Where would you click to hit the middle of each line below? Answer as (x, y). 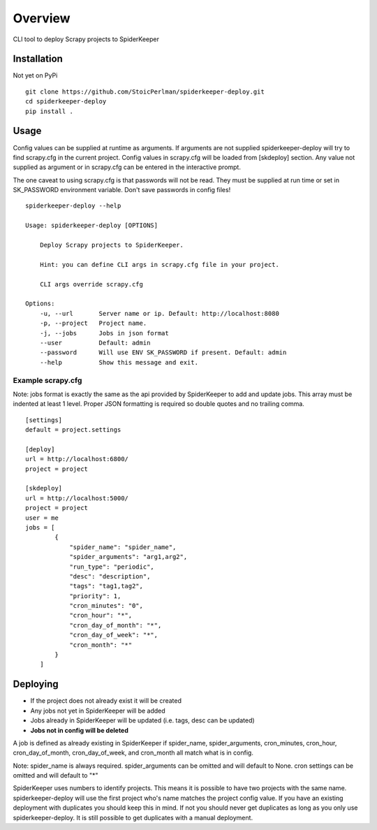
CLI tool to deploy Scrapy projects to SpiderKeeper (86, 39)
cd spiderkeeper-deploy (66, 102)
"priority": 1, (95, 596)
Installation (38, 59)
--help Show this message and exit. (119, 362)
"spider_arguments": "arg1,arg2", (128, 557)
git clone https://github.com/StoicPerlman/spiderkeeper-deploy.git (145, 92)
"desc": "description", (110, 576)
